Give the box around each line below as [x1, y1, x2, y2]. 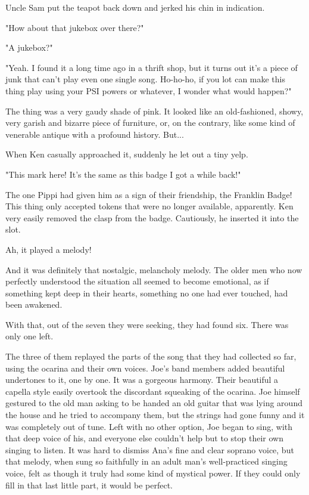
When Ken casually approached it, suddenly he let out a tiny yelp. [5, 148, 248, 160]
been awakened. [5, 298, 63, 311]
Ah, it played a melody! [5, 243, 92, 255]
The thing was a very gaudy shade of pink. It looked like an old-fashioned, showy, [5, 104, 304, 117]
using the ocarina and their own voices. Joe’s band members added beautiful [5, 361, 285, 374]
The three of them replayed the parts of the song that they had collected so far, [5, 350, 296, 363]
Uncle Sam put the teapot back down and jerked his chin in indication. [5, 1, 265, 13]
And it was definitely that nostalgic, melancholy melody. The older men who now [5, 263, 302, 276]
